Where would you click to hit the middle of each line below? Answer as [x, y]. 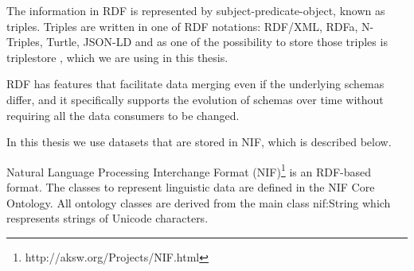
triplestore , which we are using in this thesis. [117, 57]
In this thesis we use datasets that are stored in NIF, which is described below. [199, 142]
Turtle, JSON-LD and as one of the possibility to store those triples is [217, 42]
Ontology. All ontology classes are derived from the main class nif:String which [199, 202]
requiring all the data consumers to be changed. [123, 115]
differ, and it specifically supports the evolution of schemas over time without [195, 99]
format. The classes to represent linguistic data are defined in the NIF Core [191, 187]
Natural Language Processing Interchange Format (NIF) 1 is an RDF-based [189, 170]
